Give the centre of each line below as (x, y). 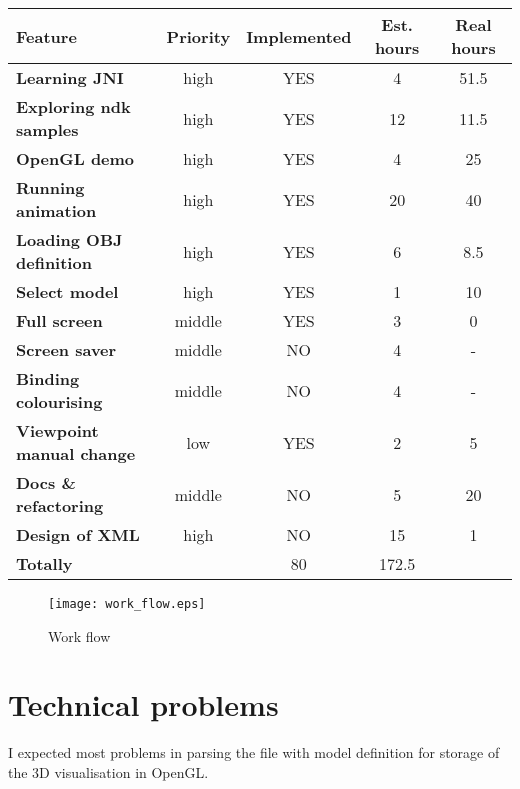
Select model (67, 291)
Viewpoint (57, 430)
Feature (46, 36)
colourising (59, 401)
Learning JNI (70, 77)
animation (56, 210)
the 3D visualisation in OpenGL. (108, 771)
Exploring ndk (73, 106)
